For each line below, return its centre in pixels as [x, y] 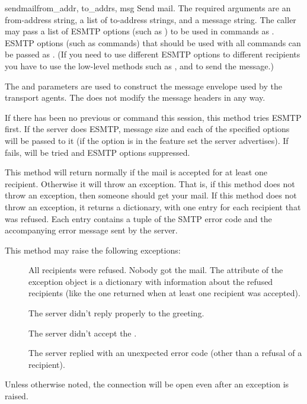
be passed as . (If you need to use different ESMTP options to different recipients [153, 54]
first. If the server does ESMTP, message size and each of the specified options [147, 129]
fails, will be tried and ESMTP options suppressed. [97, 152]
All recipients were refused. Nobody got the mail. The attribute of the [156, 270]
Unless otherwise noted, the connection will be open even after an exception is [147, 384]
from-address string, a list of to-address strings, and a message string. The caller [151, 19]
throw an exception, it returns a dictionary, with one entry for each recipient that [153, 206]
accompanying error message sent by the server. [91, 230]
